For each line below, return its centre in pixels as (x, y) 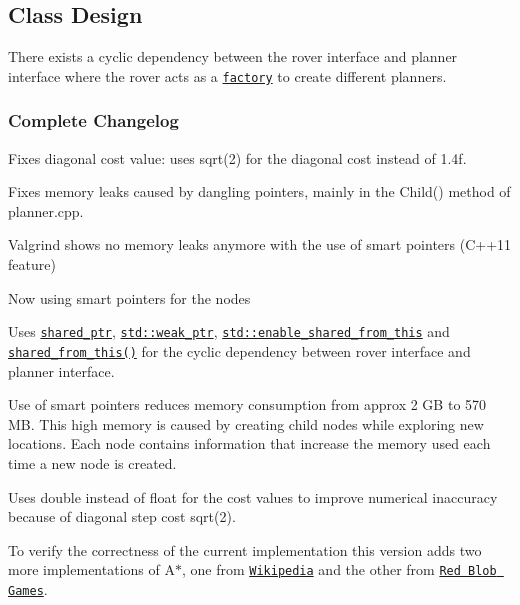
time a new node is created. (92, 462)
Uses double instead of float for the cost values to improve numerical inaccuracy (253, 496)
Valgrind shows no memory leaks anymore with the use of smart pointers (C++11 (260, 244)
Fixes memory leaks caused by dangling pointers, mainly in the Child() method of (259, 191)
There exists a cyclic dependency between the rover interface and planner (233, 56)
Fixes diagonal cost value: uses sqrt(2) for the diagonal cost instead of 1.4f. (237, 157)
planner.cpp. (46, 210)
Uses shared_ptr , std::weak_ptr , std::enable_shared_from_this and (229, 331)
